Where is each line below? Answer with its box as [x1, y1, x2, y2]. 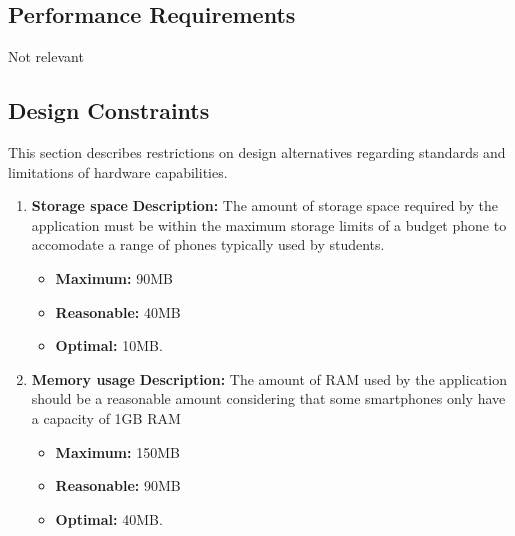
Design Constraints [8, 95, 210, 126]
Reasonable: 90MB [55, 475, 181, 496]
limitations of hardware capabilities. [8, 161, 228, 182]
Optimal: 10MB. [55, 335, 163, 356]
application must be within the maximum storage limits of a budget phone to [31, 214, 507, 235]
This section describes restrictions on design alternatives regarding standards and [8, 142, 506, 162]
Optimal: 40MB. [55, 508, 163, 529]
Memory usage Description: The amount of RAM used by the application [31, 368, 507, 389]
